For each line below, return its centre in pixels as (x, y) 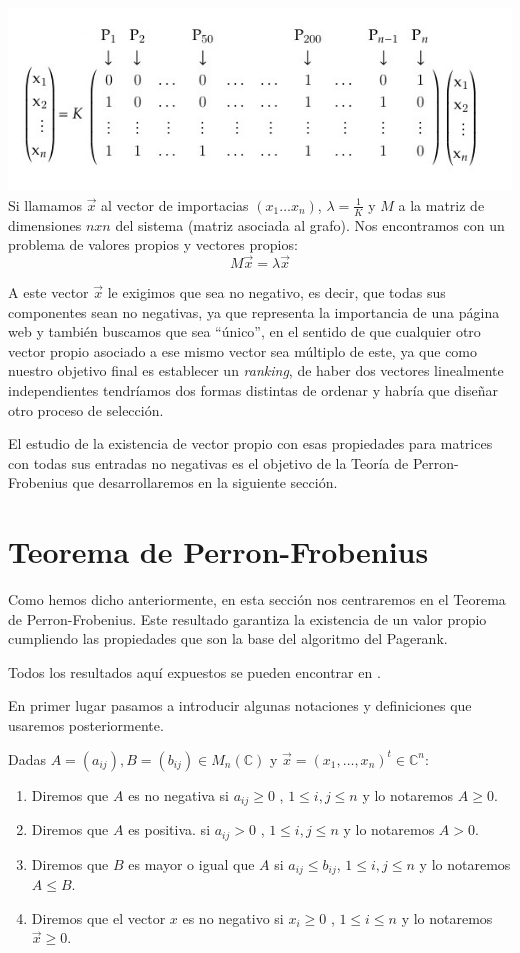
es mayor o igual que (191, 863)
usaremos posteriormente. (86, 725)
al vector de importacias (175, 204)
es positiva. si (169, 829)
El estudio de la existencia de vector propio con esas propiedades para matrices (250, 443)
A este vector (48, 292)
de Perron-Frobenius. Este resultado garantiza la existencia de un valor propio (247, 618)
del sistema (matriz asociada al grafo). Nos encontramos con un (310, 224)
